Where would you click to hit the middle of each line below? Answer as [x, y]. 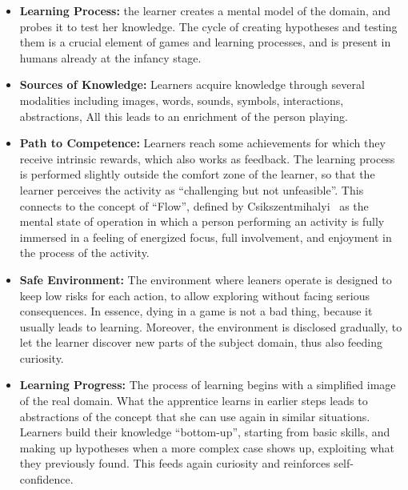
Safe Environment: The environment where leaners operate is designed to [206, 279]
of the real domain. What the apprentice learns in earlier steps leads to [194, 401]
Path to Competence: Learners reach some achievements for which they [202, 143]
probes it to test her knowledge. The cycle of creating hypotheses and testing [208, 26]
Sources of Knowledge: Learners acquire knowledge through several [192, 84]
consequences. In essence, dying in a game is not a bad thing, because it [196, 311]
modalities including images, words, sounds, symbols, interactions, [182, 100]
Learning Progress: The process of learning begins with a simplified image [208, 385]
